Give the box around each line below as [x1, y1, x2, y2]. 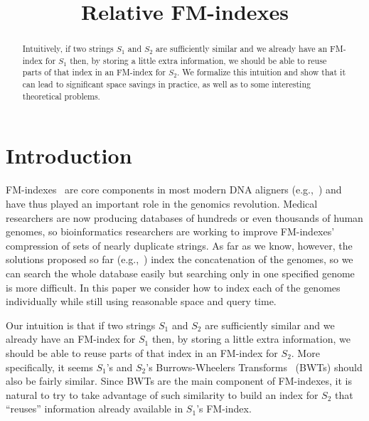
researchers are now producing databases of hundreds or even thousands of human [6, 210, 363, 225]
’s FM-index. [196, 401, 252, 416]
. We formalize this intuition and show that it [177, 66, 346, 78]
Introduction [6, 141, 132, 170]
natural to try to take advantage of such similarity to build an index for [6, 387, 319, 402]
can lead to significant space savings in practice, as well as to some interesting [22, 78, 311, 90]
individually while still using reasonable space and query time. [6, 294, 277, 309]
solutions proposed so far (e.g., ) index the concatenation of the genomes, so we [6, 252, 353, 267]
